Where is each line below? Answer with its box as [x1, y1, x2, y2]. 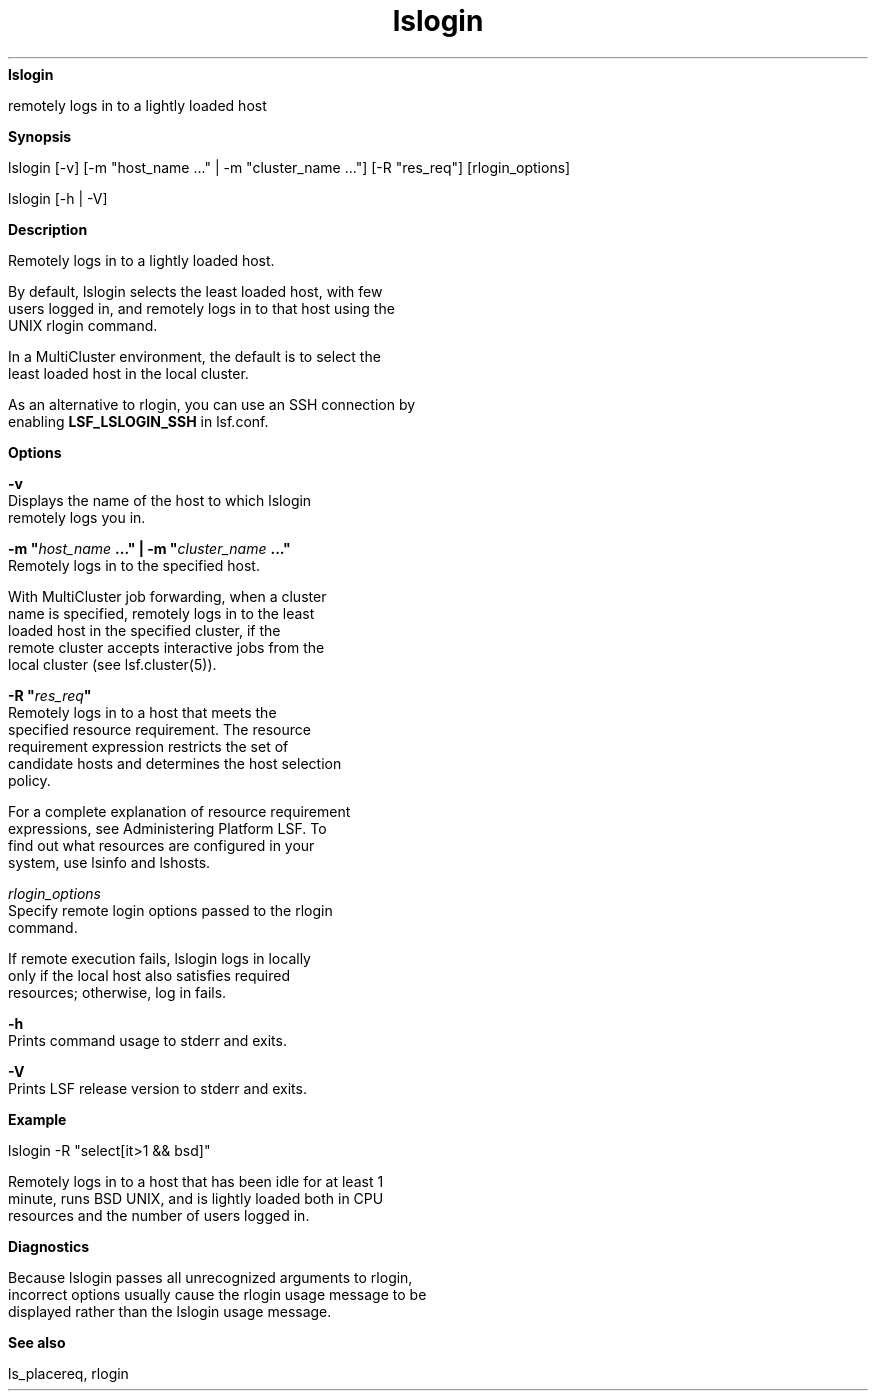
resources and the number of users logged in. [8, 1206, 310, 1224]
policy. [8, 771, 51, 789]
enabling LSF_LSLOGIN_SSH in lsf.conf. [8, 412, 269, 430]
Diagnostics [8, 1237, 90, 1255]
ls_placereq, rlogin [8, 1364, 129, 1382]
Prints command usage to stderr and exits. [8, 1031, 287, 1049]
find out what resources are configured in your [8, 836, 315, 854]
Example [8, 1110, 67, 1128]
